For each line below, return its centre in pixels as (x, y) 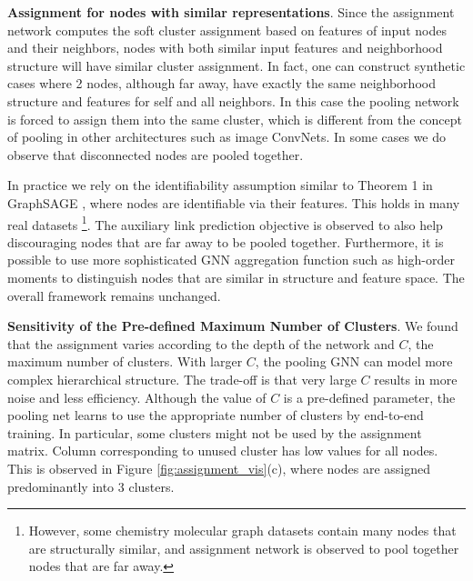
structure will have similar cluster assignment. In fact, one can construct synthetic (236, 65)
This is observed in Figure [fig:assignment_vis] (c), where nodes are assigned (219, 468)
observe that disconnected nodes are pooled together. (156, 154)
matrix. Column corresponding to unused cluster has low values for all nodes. (223, 451)
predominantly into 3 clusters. (91, 486)
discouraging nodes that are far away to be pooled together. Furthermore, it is (226, 241)
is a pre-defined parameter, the (369, 397)
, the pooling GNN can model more (354, 361)
